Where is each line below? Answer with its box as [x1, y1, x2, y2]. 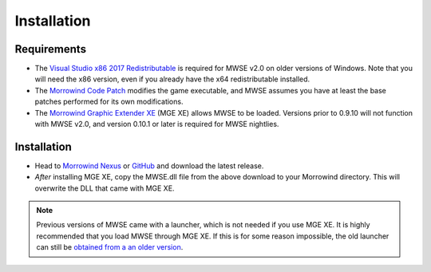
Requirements [14, 42, 87, 56]
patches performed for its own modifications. [34, 97, 184, 107]
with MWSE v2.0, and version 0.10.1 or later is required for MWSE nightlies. [34, 120, 279, 129]
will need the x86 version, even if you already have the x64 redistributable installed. [34, 74, 310, 84]
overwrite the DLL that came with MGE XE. [34, 183, 175, 193]
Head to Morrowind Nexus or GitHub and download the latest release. [34, 160, 264, 171]
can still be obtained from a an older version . [36, 242, 184, 252]
